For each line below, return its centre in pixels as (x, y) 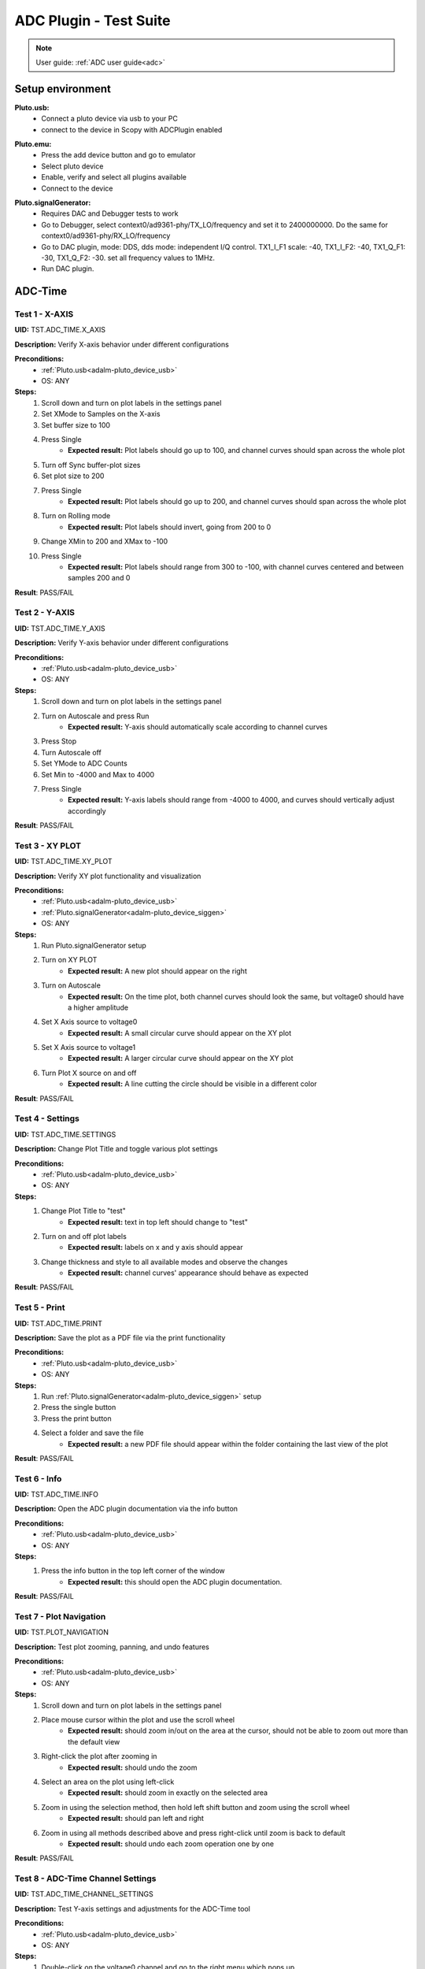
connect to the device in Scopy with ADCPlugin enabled (132, 129)
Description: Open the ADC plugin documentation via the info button (126, 1509)
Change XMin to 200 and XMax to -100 (105, 541)
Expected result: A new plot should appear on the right (157, 971)
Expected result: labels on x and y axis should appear (155, 1248)
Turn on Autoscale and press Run (95, 716)
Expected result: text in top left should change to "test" (158, 1222)
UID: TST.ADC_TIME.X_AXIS (60, 330)
